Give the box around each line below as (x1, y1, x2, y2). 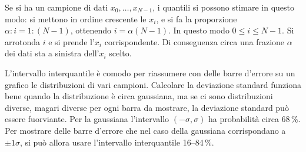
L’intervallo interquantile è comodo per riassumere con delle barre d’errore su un (5, 66, 295, 79)
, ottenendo (70, 24, 112, 36)
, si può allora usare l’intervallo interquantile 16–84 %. (19, 136, 214, 148)
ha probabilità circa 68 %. (208, 113, 301, 125)
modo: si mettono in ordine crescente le (5, 12, 147, 25)
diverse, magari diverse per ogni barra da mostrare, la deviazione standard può (5, 101, 289, 113)
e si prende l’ (48, 35, 95, 48)
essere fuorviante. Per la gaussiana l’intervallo (5, 113, 169, 125)
